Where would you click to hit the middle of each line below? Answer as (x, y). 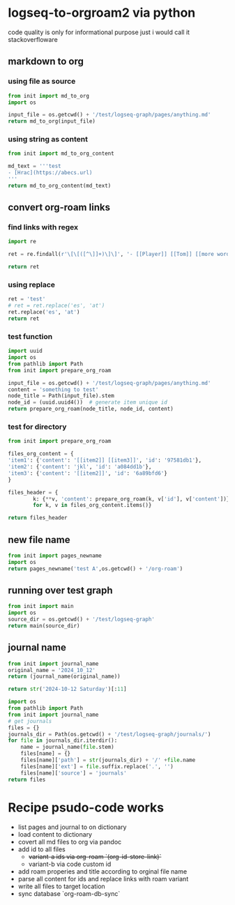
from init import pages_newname (55, 556)
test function (30, 336)
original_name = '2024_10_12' (52, 670)
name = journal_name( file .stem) (67, 747)
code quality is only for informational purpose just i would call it (99, 32)
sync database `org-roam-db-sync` (69, 893)
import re (22, 242)
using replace (31, 285)
